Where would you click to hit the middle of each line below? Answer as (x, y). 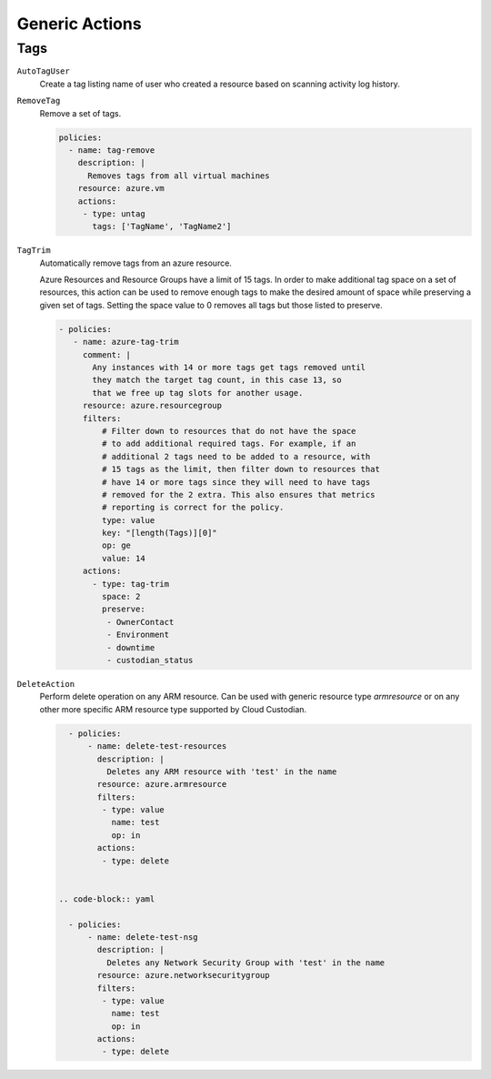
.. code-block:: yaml (107, 899)
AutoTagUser (43, 71)
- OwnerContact (140, 622)
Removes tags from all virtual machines (179, 176)
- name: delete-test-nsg (143, 937)
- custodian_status (150, 660)
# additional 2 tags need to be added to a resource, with (236, 456)
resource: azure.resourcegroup (152, 406)
